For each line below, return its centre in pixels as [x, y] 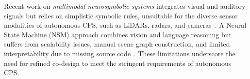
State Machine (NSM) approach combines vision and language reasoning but [118, 34]
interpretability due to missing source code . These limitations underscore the [120, 53]
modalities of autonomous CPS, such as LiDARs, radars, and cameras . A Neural [125, 25]
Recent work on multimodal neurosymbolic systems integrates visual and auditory [125, 6]
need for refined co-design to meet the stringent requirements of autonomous [118, 63]
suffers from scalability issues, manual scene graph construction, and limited [117, 44]
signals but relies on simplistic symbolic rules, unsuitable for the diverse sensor [121, 15]
